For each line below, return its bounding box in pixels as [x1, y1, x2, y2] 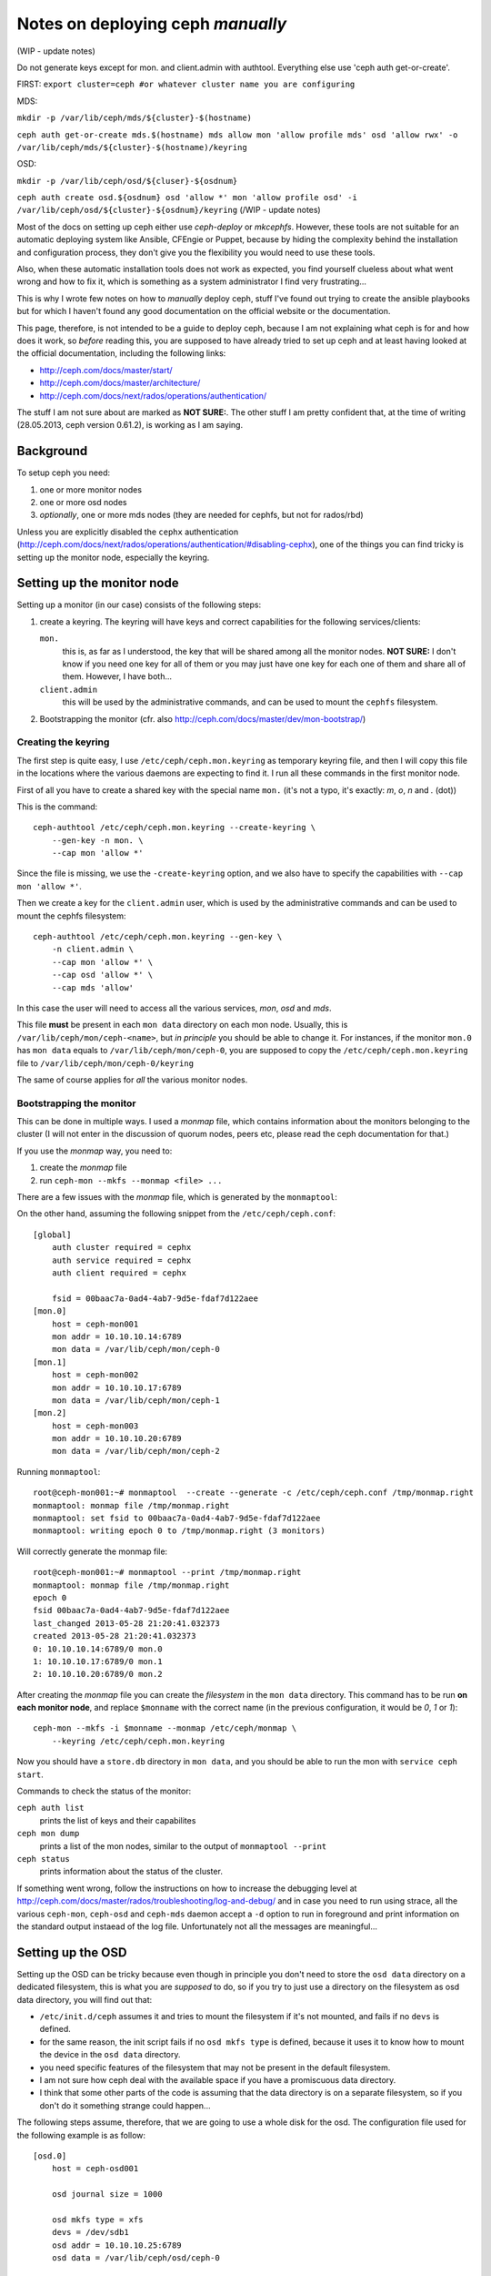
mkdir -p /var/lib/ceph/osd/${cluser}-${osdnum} [16, 176, 238, 186]
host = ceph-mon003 [51, 1420, 139, 1431]
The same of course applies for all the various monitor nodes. [16, 1074, 248, 1085]
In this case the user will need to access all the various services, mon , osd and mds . [16, 1002, 332, 1013]
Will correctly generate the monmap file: [16, 1546, 168, 1557]
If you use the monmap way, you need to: [16, 1145, 173, 1156]
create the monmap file [39, 1162, 127, 1174]
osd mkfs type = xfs [51, 2214, 144, 2225]
